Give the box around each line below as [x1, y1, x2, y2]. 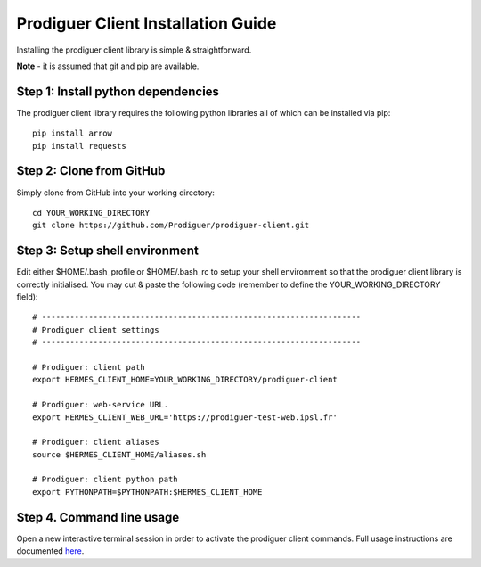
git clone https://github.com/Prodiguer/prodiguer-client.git [32, 220, 310, 231]
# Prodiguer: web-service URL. [32, 399, 169, 410]
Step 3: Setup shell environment [16, 243, 200, 259]
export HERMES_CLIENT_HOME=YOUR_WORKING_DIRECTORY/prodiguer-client [32, 374, 338, 385]
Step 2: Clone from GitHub [16, 163, 166, 178]
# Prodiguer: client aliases [32, 437, 159, 448]
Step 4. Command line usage [16, 509, 180, 525]
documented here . [16, 546, 85, 556]
